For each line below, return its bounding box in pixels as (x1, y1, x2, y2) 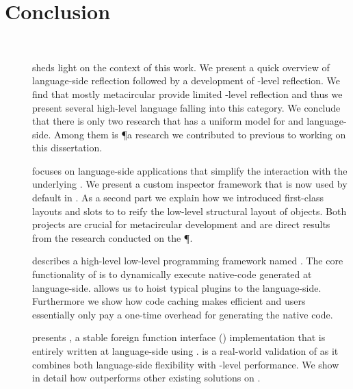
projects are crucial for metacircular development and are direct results (32, 217, 330, 231)
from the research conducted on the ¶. (32, 230, 193, 244)
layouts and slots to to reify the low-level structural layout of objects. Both (32, 203, 347, 218)
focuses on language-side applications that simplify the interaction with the (32, 163, 348, 177)
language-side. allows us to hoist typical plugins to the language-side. (32, 280, 322, 294)
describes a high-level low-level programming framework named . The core (32, 253, 343, 268)
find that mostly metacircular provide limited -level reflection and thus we (32, 86, 343, 101)
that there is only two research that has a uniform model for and (32, 114, 304, 128)
